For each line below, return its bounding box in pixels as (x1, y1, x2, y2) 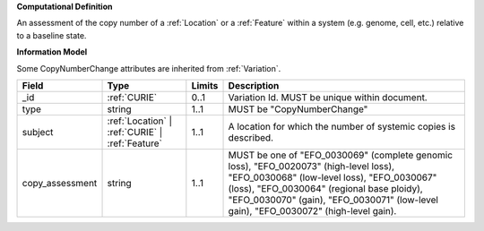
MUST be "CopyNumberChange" (228, 103, 368, 115)
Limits (191, 79, 219, 91)
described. (228, 131, 273, 143)
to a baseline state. (16, 30, 87, 40)
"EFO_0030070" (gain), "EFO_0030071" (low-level (228, 193, 439, 206)
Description (228, 79, 280, 91)
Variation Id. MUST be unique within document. (228, 90, 428, 103)
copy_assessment (22, 176, 98, 189)
